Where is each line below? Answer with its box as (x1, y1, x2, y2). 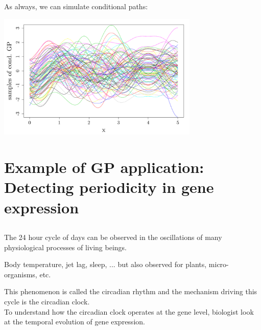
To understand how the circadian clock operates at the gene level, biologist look (4, 306, 254, 317)
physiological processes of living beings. (4, 241, 127, 252)
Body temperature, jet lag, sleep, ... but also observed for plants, (4, 259, 207, 270)
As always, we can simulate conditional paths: (4, 1, 148, 11)
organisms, (4, 269, 37, 279)
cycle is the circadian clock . (4, 296, 90, 307)
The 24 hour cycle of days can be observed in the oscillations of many (4, 232, 222, 243)
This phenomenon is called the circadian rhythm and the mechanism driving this (4, 286, 257, 297)
